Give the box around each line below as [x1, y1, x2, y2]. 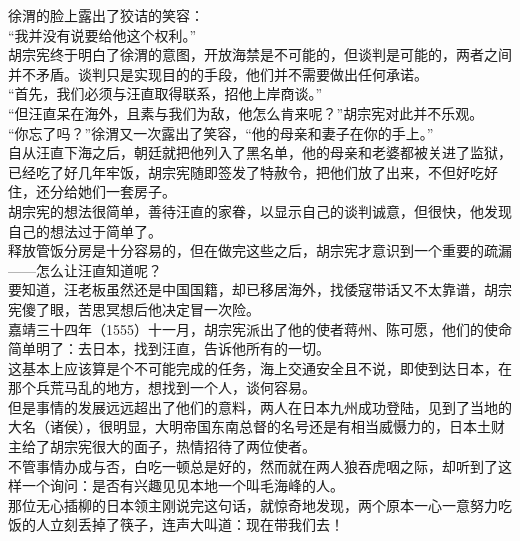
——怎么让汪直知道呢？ [8, 259, 162, 280]
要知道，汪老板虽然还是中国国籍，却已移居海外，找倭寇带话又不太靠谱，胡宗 [8, 279, 512, 300]
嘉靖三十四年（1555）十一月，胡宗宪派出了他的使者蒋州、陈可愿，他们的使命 [8, 318, 512, 339]
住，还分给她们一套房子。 [8, 181, 176, 202]
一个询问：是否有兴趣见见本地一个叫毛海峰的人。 [21, 475, 344, 496]
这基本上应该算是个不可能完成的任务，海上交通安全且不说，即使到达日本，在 [8, 357, 512, 378]
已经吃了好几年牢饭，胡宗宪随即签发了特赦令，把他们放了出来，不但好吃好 [8, 161, 498, 182]
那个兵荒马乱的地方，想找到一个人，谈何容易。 [8, 377, 316, 398]
